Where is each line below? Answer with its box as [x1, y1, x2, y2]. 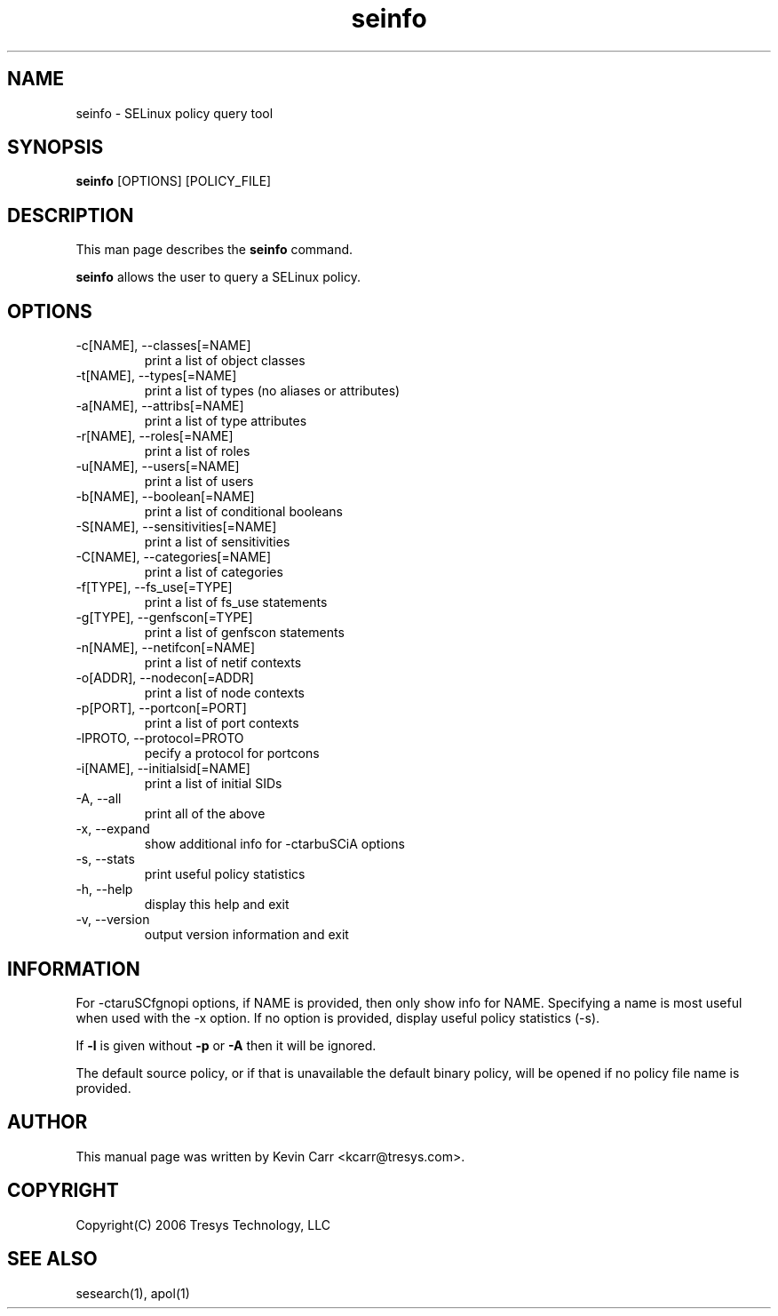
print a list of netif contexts [144, 655, 302, 671]
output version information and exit [144, 927, 349, 943]
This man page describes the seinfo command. [75, 242, 353, 258]
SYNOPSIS [7, 136, 104, 159]
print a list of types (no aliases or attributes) [144, 383, 401, 399]
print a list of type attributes [144, 413, 307, 429]
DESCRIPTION [7, 203, 134, 227]
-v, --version [75, 912, 150, 928]
